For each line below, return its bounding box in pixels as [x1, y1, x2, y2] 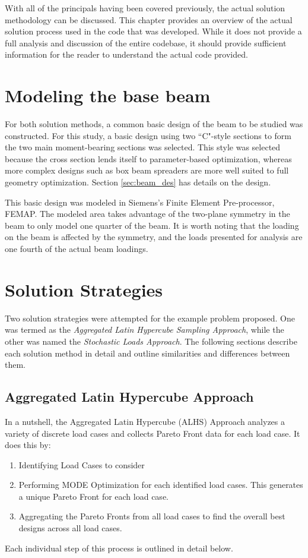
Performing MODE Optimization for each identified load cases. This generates [18, 478, 303, 491]
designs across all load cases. [18, 522, 122, 534]
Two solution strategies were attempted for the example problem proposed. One [5, 311, 295, 324]
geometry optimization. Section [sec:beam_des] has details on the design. [5, 176, 271, 188]
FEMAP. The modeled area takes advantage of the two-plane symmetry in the [5, 207, 290, 220]
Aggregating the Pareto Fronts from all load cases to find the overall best [18, 510, 285, 522]
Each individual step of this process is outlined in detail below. [5, 541, 233, 554]
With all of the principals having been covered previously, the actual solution [5, 2, 285, 14]
